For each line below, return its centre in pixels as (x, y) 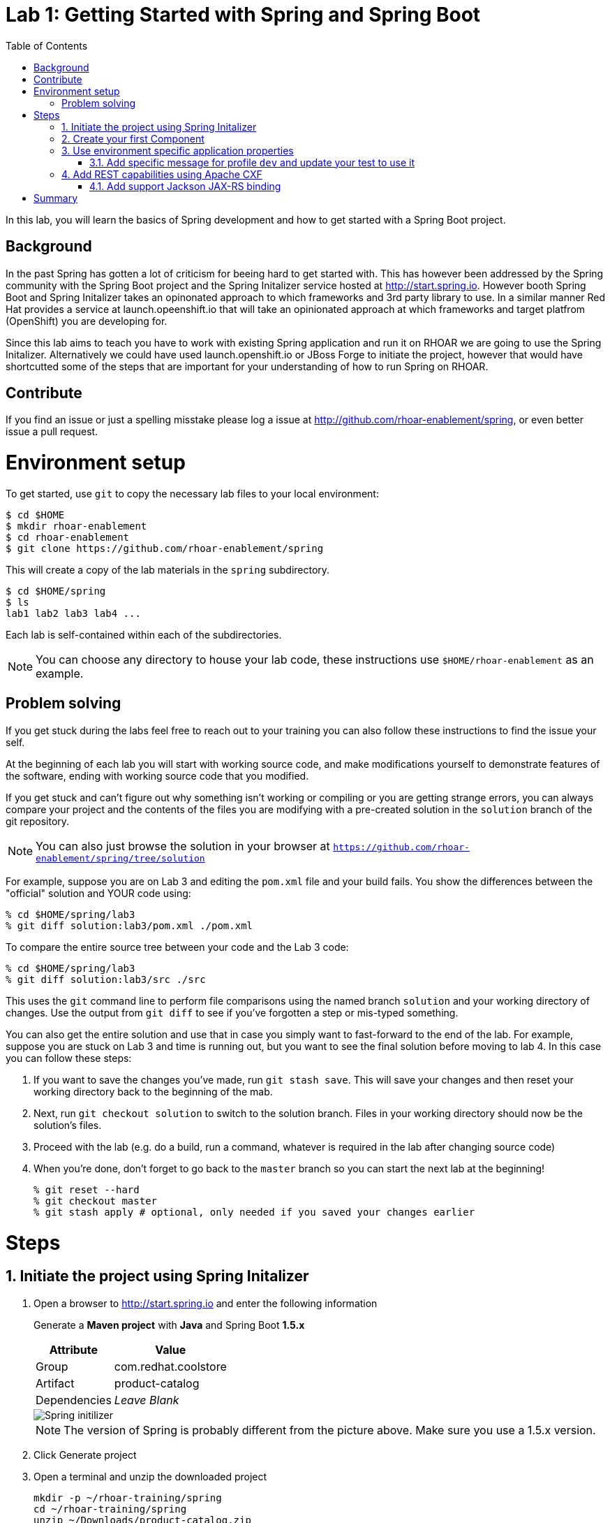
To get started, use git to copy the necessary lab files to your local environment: (192, 493)
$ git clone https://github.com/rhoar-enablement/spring (165, 548)
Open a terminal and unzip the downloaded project (150, 1476)
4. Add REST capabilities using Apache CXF (162, 174)
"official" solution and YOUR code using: (98, 893)
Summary (56, 198)
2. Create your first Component (133, 138)
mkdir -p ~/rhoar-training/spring (128, 1498)
